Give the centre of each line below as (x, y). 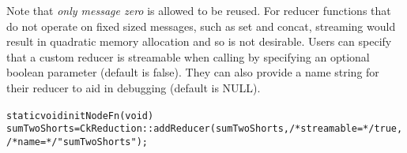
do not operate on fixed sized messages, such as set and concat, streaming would (201, 26)
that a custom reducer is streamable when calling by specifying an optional (188, 56)
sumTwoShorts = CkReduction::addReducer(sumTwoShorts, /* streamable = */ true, (205, 129)
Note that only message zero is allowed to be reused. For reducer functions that (199, 10)
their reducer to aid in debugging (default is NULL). (134, 87)
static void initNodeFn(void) (80, 116)
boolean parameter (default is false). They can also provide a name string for (193, 72)
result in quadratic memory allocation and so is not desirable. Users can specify (199, 41)
